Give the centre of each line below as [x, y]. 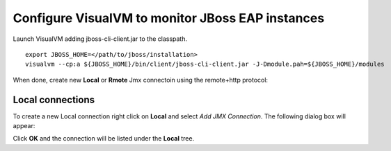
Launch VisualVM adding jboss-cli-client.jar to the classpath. [100, 39]
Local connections [54, 99]
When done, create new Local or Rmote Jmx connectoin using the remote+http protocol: [140, 80]
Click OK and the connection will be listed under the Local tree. [104, 139]
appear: [24, 126]
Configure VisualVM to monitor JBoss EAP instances [169, 18]
